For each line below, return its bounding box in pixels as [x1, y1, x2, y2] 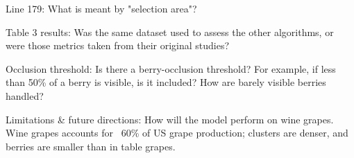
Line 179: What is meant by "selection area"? [6, 1, 197, 15]
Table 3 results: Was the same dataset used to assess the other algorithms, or [6, 24, 334, 39]
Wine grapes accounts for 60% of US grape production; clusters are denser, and [6, 125, 348, 140]
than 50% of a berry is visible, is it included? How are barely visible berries [6, 75, 326, 89]
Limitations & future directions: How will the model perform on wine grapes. [6, 112, 334, 126]
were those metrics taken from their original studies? [6, 38, 230, 53]
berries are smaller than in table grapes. [6, 139, 176, 153]
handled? [6, 88, 44, 103]
